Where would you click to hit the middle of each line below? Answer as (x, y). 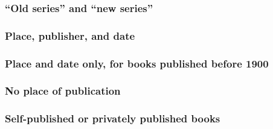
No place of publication (63, 91)
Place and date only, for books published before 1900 (137, 63)
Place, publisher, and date (70, 35)
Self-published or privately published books (113, 118)
